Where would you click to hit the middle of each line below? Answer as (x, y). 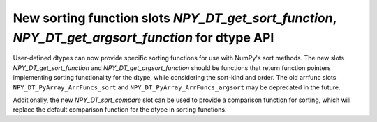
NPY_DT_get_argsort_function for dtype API (143, 37)
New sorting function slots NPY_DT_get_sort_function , (175, 18)
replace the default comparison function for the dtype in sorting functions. (120, 110)
